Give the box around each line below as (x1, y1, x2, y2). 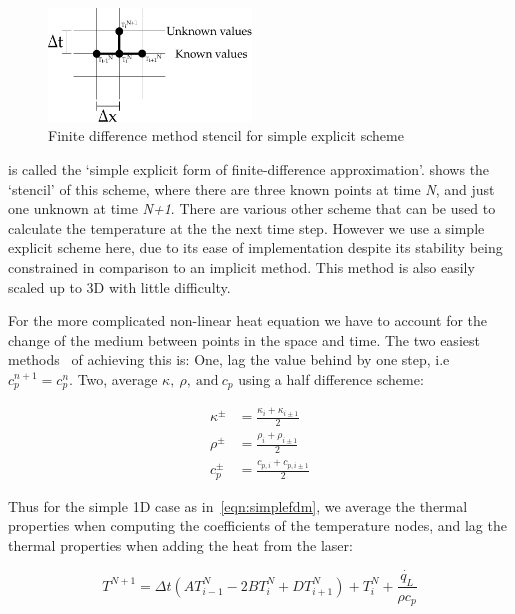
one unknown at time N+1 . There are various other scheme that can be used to (8, 198, 496, 219)
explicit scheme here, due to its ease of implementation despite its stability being (8, 237, 503, 258)
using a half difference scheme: (238, 368, 424, 389)
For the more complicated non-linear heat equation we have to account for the (8, 310, 488, 331)
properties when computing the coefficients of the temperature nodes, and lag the (8, 515, 507, 536)
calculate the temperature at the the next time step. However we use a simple (8, 217, 485, 238)
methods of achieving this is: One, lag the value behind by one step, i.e (8, 349, 450, 370)
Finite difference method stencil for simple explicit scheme (48, 125, 404, 146)
